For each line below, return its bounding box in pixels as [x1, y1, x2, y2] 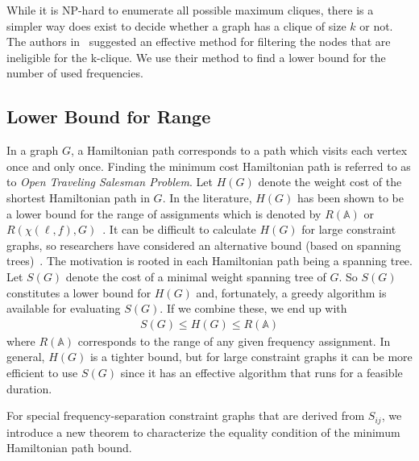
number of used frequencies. [6, 64, 143, 81]
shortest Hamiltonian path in [6, 189, 150, 206]
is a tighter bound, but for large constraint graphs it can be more [89, 348, 413, 365]
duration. [6, 380, 52, 397]
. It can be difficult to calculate [102, 221, 256, 238]
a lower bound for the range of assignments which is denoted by [6, 205, 322, 222]
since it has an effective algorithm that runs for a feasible [120, 363, 403, 380]
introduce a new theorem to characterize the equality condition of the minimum [6, 423, 400, 440]
